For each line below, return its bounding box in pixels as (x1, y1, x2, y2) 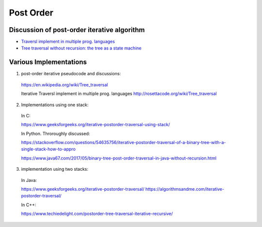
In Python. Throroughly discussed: (21, 130, 90, 136)
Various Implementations (9, 58, 87, 66)
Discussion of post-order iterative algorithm (9, 26, 145, 34)
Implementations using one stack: (21, 102, 89, 108)
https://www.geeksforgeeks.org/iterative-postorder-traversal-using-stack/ (21, 122, 170, 128)
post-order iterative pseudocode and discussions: (21, 71, 121, 77)
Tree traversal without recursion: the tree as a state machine (21, 45, 142, 51)
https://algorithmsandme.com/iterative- (145, 186, 224, 192)
